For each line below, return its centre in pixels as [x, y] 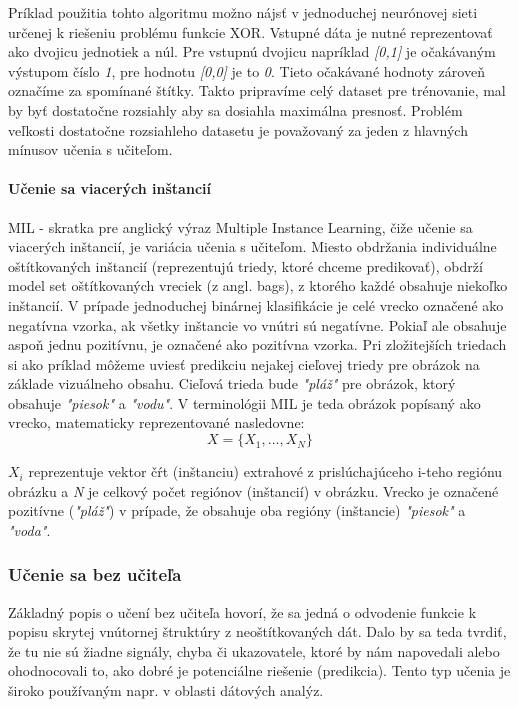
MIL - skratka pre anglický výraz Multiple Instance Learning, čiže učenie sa [240, 226]
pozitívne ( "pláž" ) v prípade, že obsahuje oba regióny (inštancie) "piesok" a [237, 510]
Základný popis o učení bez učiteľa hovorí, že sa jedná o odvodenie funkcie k [242, 611]
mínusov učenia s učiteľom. [90, 149]
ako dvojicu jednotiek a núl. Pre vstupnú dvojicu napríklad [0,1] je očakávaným [252, 51]
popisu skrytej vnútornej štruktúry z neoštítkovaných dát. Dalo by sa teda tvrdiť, [257, 631]
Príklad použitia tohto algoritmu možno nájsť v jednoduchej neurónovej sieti [243, 12]
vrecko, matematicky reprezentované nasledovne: [156, 422]
